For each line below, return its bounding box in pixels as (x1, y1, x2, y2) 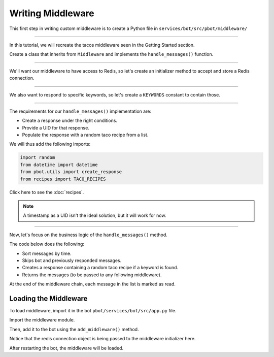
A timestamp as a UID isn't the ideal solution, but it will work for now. (23, 212, 166, 218)
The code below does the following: (9, 241, 85, 247)
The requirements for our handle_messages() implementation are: (9, 108, 152, 114)
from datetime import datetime (20, 161, 98, 168)
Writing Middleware (9, 8, 95, 19)
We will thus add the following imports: (9, 141, 91, 147)
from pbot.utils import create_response (20, 169, 122, 175)
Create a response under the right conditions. (22, 117, 118, 124)
